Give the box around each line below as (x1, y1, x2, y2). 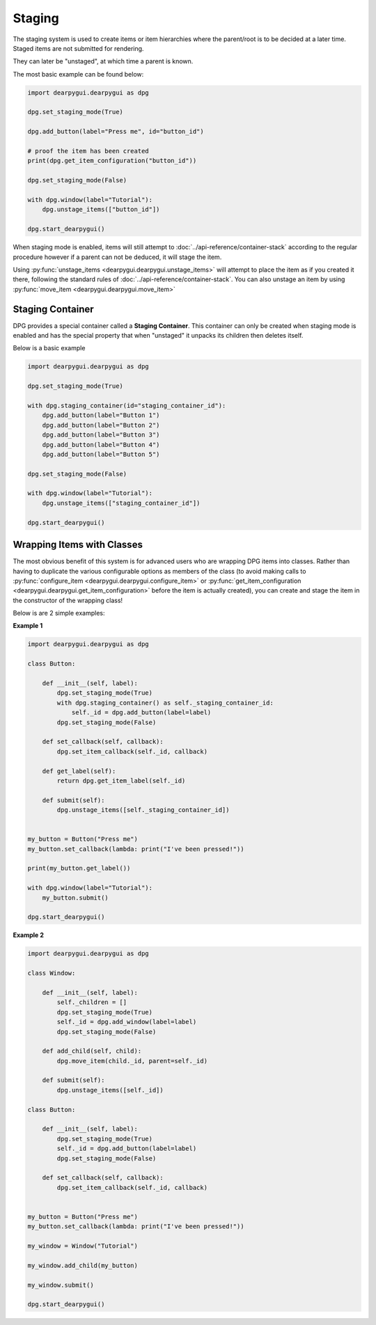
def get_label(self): (42, 767, 116, 775)
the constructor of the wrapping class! (13, 596, 123, 604)
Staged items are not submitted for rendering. (13, 44, 144, 52)
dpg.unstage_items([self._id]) (56, 1086, 164, 1094)
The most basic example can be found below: (13, 70, 144, 78)
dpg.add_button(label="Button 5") (42, 450, 160, 458)
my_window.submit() (27, 1281, 94, 1289)
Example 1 (13, 622, 43, 630)
